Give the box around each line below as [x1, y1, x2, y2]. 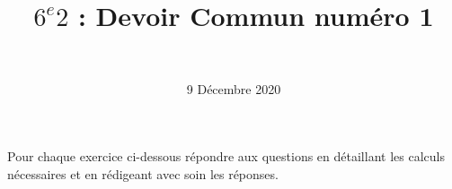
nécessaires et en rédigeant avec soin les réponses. [7, 164, 279, 183]
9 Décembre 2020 [186, 79, 281, 98]
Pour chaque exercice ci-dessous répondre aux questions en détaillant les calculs [7, 147, 445, 166]
